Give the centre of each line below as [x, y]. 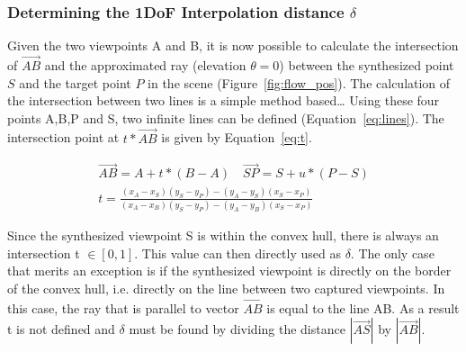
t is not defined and [61, 329]
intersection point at [63, 137]
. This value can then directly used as [237, 253]
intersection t [44, 253]
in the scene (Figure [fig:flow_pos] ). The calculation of [299, 82]
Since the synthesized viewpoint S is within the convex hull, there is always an [223, 235]
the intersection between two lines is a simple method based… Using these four [224, 100]
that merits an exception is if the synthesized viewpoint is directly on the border [229, 271]
